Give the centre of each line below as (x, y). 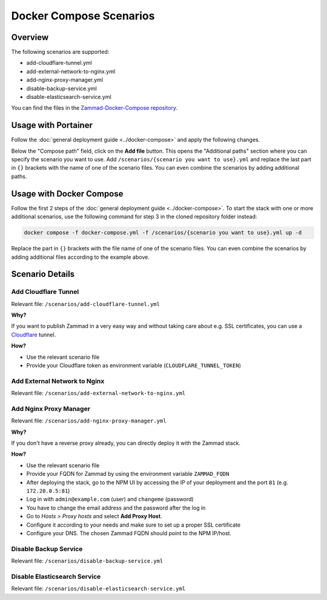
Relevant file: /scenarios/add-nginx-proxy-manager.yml (89, 421)
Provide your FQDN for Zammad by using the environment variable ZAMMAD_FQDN (128, 474)
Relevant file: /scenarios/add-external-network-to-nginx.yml (98, 393)
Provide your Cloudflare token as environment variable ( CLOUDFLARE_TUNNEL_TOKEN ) (134, 365)
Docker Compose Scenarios (83, 16)
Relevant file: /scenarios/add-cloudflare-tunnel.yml (86, 304)
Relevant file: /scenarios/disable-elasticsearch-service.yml (98, 588)
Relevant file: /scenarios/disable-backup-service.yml (87, 561)
